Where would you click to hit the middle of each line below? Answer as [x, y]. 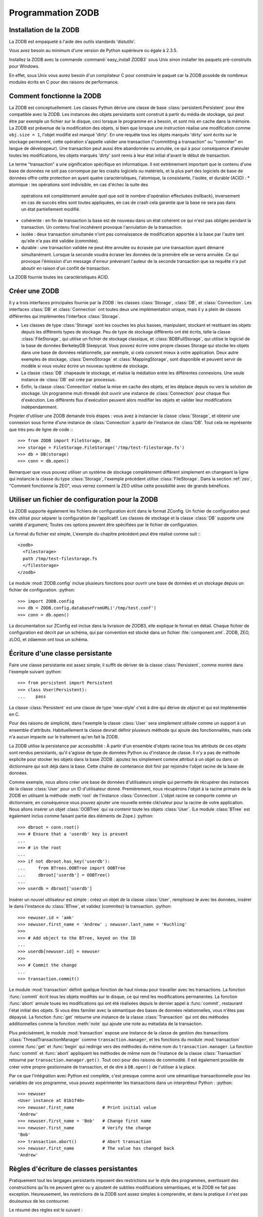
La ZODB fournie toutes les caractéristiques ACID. [59, 277]
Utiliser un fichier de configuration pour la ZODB [84, 500]
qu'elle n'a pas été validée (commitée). [60, 240]
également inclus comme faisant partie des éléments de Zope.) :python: [81, 816]
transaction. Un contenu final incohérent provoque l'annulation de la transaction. [102, 227]
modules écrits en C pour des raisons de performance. [64, 82]
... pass [32, 697]
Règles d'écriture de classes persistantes [73, 1169]
